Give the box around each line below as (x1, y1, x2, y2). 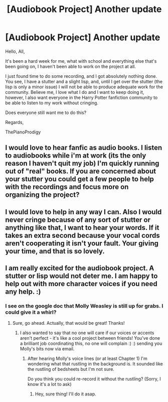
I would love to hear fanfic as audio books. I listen (5, 144, 162, 152)
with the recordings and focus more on (5, 183, 129, 191)
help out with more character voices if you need (5, 280, 157, 288)
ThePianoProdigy (5, 129, 41, 135)
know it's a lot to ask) (27, 381, 72, 387)
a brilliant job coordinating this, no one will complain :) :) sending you (20, 340, 162, 347)
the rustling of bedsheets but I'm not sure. (27, 366, 114, 372)
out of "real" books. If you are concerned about (5, 167, 156, 176)
